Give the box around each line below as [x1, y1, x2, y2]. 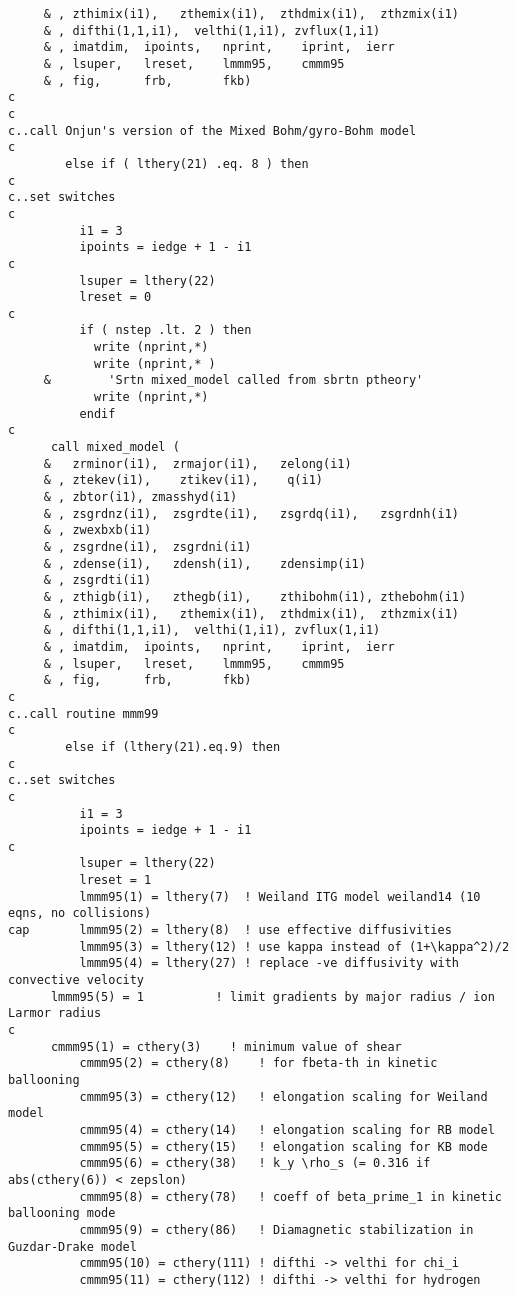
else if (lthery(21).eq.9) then [65, 739, 281, 754]
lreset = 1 [79, 873, 152, 888]
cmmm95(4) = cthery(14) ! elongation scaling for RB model [79, 1122, 495, 1137]
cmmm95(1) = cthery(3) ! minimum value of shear [50, 1039, 402, 1054]
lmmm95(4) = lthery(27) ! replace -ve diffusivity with [79, 956, 460, 971]
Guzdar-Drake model [8, 1239, 137, 1254]
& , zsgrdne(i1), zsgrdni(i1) [43, 540, 252, 554]
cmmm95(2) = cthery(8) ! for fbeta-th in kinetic [79, 1056, 438, 1071]
